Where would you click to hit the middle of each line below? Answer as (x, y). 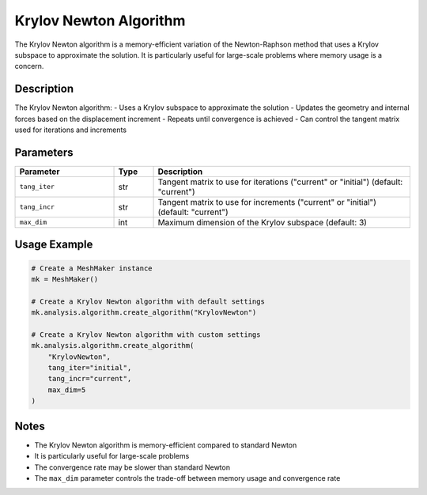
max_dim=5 (67, 390)
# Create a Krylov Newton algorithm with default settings (148, 301)
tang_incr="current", (90, 379)
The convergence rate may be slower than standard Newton (132, 467)
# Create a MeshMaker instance (92, 268)
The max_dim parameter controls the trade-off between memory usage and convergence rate (187, 478)
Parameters (44, 152)
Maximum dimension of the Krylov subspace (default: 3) (263, 222)
